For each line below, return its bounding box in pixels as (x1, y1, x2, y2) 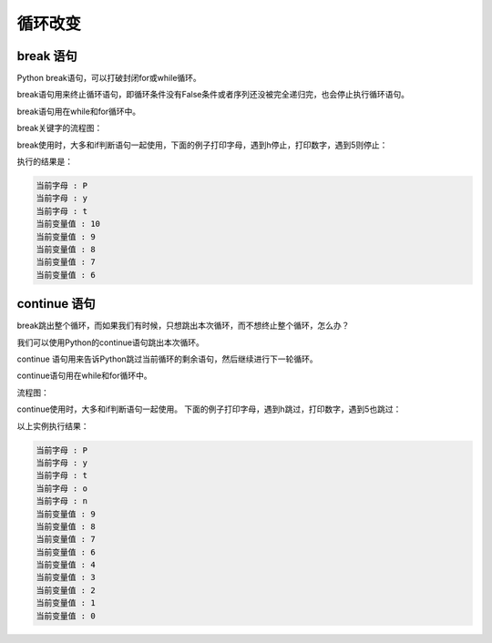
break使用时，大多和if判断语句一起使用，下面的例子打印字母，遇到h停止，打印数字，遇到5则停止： (16, 139, 388, 150)
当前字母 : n (36, 496, 88, 506)
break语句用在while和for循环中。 (16, 106, 141, 117)
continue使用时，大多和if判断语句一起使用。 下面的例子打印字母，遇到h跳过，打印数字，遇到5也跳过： (16, 403, 402, 414)
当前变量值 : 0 (36, 610, 96, 621)
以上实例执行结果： (16, 420, 89, 432)
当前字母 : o (36, 483, 88, 494)
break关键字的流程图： (16, 123, 103, 134)
